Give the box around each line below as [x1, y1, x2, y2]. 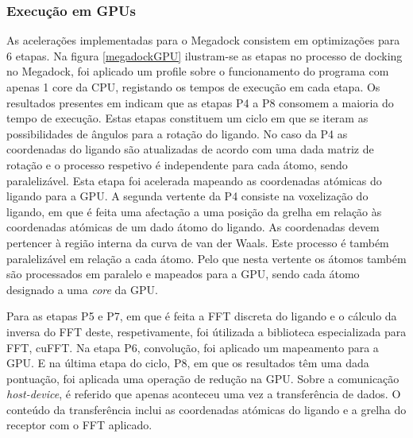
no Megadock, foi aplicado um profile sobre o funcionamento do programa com [6, 63, 389, 79]
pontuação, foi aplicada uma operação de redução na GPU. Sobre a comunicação [6, 370, 399, 386]
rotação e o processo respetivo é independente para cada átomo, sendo [6, 156, 348, 172]
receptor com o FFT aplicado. [6, 417, 152, 433]
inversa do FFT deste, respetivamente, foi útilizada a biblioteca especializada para [6, 323, 407, 339]
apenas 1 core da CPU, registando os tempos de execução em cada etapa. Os [6, 79, 380, 95]
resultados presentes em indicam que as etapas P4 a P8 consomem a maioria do [6, 94, 394, 110]
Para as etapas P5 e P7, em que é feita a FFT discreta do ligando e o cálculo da [6, 308, 397, 324]
